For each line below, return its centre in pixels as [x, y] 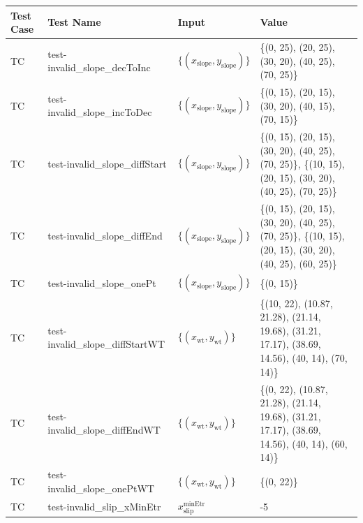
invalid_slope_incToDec [100, 112]
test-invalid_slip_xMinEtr [104, 507]
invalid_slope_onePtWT [101, 488]
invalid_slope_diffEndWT [104, 430]
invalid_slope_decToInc [99, 67]
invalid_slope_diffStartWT [106, 344]
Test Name [74, 22]
